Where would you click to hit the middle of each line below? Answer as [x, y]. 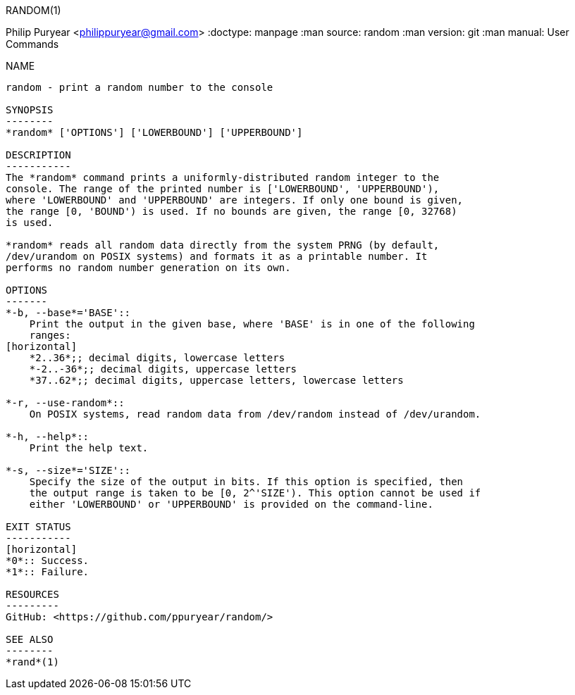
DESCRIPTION [38, 155]
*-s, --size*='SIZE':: [68, 470]
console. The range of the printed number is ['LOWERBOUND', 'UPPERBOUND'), [223, 189]
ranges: [50, 335]
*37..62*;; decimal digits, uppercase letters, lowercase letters [216, 380]
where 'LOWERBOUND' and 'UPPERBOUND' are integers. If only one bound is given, [235, 200]
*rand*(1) [32, 662]
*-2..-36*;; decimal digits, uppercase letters [163, 369]
